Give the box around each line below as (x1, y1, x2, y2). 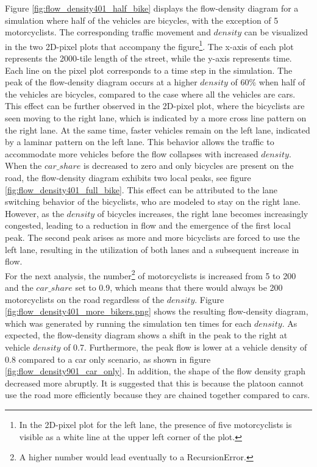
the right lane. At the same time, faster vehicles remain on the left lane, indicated (5, 123, 310, 136)
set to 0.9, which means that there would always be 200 (75, 280, 283, 293)
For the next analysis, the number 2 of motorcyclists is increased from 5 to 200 (5, 267, 296, 282)
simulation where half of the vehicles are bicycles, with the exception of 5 (5, 13, 279, 26)
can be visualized (244, 26, 308, 38)
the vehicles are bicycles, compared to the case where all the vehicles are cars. (5, 87, 296, 100)
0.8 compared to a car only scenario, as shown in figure (5, 352, 211, 365)
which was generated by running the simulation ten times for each (5, 316, 252, 329)
